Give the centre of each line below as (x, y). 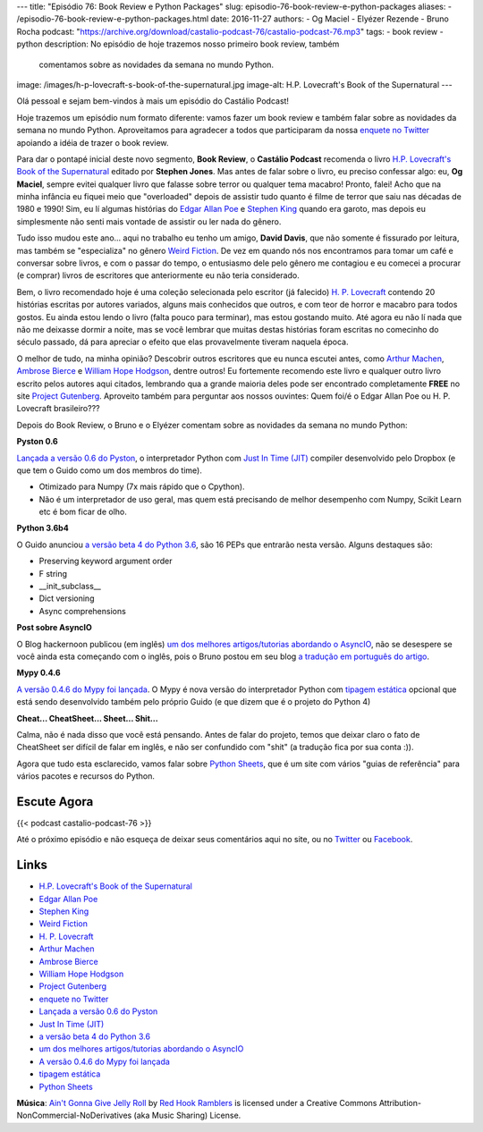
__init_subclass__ (70, 587)
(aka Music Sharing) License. (187, 1115)
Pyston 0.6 (37, 442)
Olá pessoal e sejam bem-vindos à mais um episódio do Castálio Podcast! (153, 101)
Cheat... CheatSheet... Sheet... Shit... (87, 718)
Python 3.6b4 (42, 528)
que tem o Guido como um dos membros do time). (110, 470)
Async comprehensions (83, 611)
